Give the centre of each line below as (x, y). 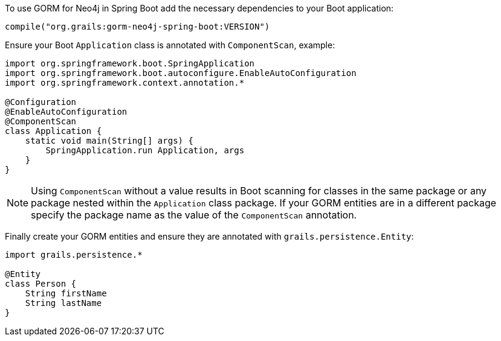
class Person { (41, 284)
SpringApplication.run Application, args (145, 150)
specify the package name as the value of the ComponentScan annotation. (194, 215)
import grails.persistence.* (74, 255)
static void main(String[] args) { (109, 141)
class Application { (53, 131)
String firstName (66, 293)
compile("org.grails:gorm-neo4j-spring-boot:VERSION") (137, 27)
